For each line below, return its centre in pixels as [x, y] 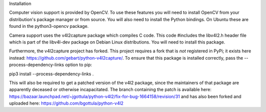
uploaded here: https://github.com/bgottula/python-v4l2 [66, 103]
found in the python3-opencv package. [49, 26]
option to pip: [78, 65]
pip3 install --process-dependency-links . [51, 74]
